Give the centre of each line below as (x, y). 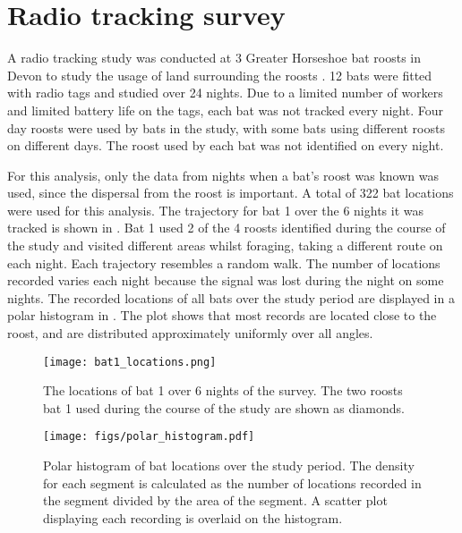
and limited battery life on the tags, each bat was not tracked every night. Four (226, 110)
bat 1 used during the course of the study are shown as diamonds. (224, 407)
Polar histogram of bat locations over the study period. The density (229, 465)
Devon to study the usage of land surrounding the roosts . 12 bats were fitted (220, 75)
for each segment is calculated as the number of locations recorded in (232, 482)
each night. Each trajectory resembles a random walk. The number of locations (224, 262)
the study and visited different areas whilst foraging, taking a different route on (225, 245)
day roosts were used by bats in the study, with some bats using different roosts (226, 127)
